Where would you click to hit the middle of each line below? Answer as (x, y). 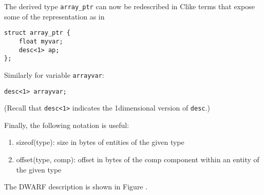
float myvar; (41, 41)
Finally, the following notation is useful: (67, 125)
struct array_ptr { (37, 33)
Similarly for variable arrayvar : (54, 74)
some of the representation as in (54, 16)
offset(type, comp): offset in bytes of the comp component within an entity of (138, 159)
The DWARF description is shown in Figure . (76, 187)
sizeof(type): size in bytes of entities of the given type (100, 142)
